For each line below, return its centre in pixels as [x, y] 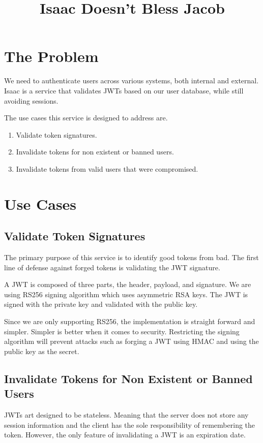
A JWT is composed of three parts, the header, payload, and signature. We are [128, 284]
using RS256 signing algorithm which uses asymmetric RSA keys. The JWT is [126, 294]
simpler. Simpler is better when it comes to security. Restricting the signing [122, 331]
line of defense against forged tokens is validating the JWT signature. [112, 267]
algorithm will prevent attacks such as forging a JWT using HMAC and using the [131, 341]
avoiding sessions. [31, 100]
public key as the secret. [42, 351]
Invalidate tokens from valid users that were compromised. [107, 168]
